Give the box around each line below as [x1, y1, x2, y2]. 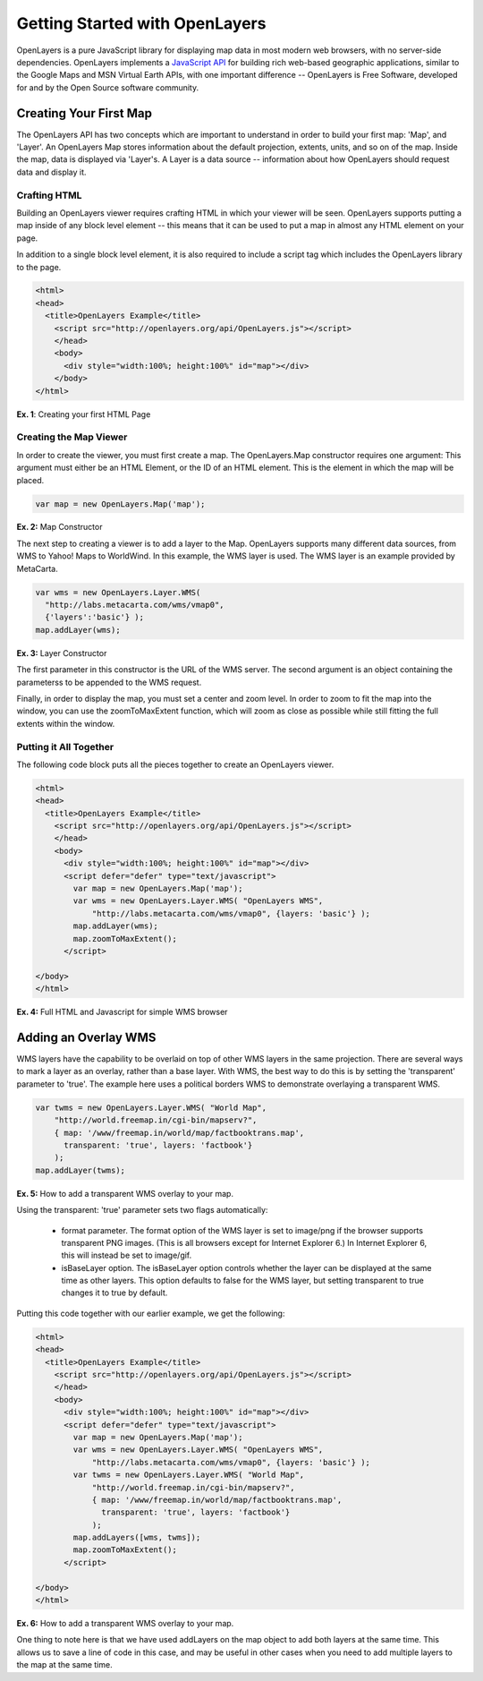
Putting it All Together [16, 740, 114, 753]
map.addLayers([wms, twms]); [72, 1532, 201, 1543]
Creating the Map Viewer [16, 431, 128, 443]
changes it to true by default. [61, 1287, 168, 1298]
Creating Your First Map [16, 106, 152, 121]
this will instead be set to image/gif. [61, 1250, 192, 1261]
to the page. [16, 261, 62, 272]
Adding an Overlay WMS [16, 1029, 157, 1045]
